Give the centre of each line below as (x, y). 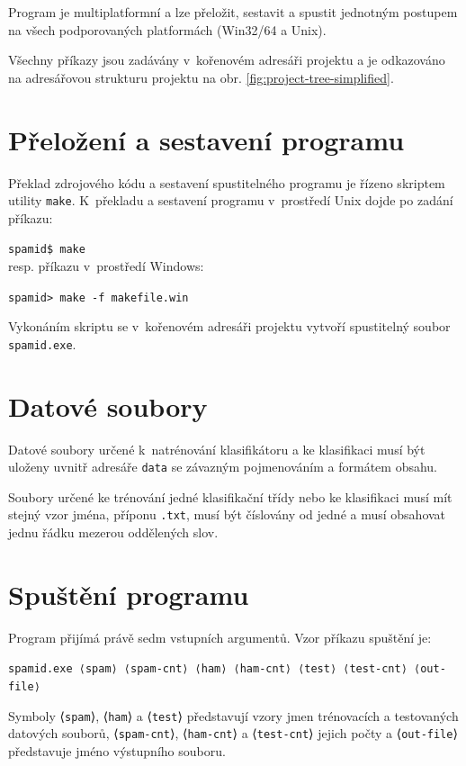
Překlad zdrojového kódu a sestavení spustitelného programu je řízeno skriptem (227, 182)
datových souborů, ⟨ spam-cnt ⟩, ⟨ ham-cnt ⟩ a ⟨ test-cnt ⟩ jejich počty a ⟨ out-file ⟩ (233, 733)
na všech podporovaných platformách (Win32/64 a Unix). (167, 29)
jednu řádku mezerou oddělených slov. (113, 532)
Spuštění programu (129, 594)
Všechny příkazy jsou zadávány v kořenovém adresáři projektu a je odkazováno (227, 60)
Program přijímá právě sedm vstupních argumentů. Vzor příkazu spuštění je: (220, 637)
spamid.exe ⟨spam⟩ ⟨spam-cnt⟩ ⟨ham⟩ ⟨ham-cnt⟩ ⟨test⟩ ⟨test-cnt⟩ (208, 669)
